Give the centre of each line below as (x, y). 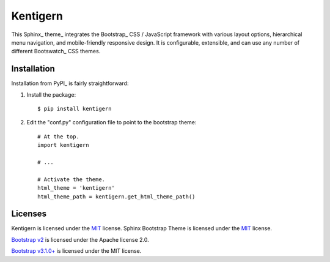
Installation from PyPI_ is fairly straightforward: (70, 83)
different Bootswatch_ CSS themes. (56, 51)
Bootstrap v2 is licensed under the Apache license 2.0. (80, 239)
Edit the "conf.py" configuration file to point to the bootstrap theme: (112, 122)
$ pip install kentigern (75, 109)
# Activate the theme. (71, 179)
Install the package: (51, 94)
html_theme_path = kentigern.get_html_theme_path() (116, 196)
